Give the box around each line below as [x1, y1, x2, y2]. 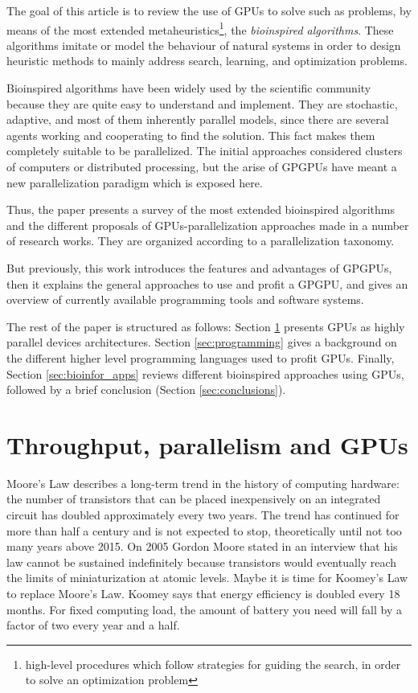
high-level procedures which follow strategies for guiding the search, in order [25, 655, 401, 672]
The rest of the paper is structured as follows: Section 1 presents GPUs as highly [6, 318, 405, 334]
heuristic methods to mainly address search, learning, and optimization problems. [6, 52, 408, 69]
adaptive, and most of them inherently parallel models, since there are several [6, 111, 389, 128]
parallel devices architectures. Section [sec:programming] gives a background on [6, 334, 397, 351]
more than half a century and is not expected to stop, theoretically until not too [6, 522, 402, 539]
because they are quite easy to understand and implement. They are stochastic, [6, 95, 398, 112]
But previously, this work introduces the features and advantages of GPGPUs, [6, 259, 392, 276]
